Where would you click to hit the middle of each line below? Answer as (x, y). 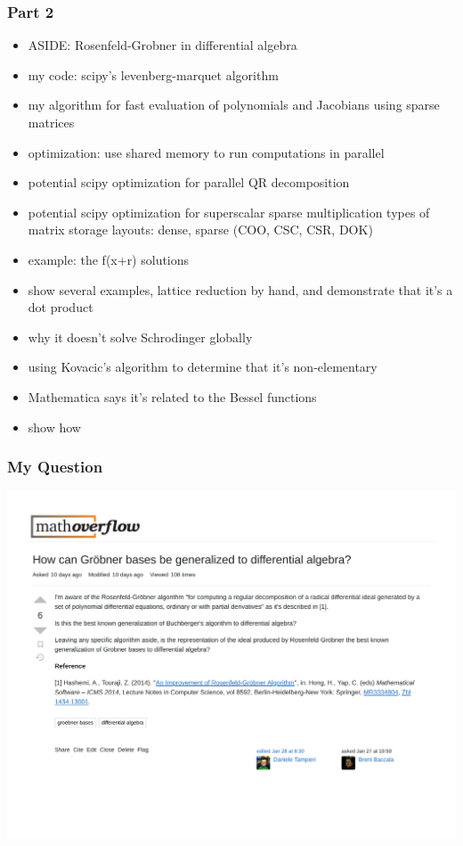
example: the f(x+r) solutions (109, 259)
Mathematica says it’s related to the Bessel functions (172, 396)
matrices (51, 122)
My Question (55, 467)
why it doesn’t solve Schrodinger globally (140, 337)
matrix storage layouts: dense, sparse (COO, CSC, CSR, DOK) (200, 230)
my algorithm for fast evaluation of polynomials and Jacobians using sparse (234, 105)
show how (54, 427)
